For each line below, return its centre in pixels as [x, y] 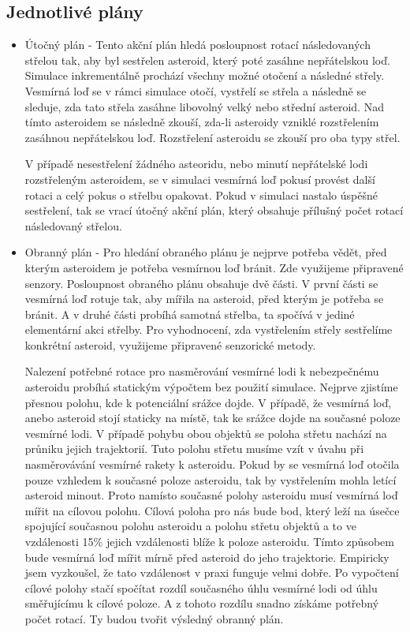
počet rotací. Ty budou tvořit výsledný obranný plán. [154, 618]
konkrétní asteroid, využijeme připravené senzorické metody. [170, 344]
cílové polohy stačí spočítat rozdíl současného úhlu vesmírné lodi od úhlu [201, 587]
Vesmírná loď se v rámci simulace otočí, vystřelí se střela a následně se [196, 90]
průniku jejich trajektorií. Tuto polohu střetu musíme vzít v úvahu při [194, 449]
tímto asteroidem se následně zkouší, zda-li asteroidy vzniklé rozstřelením [202, 122]
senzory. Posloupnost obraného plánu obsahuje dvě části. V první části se [201, 283]
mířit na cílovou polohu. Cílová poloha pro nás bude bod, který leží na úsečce [212, 510]
